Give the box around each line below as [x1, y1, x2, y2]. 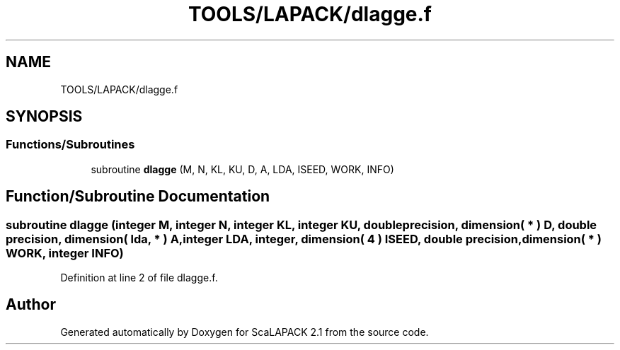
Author [6, 296, 56, 314]
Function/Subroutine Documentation [6, 187, 270, 206]
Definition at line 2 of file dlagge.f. [60, 272, 218, 284]
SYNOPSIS [6, 107, 83, 126]
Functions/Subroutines [6, 137, 135, 152]
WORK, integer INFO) [6, 245, 124, 260]
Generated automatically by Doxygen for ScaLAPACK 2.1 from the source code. [60, 325, 429, 338]
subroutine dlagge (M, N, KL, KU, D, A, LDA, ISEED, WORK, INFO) [91, 163, 394, 175]
